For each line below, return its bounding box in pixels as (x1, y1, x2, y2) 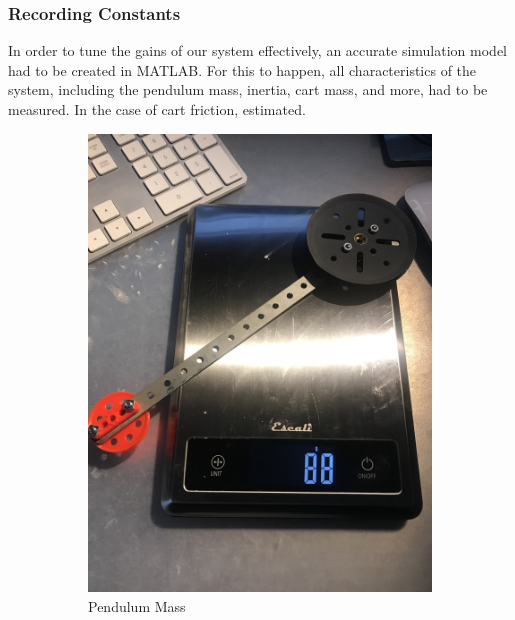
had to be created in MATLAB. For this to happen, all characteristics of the (8, 59, 477, 80)
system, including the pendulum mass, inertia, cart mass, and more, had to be (8, 79, 488, 100)
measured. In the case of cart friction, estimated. (8, 99, 306, 119)
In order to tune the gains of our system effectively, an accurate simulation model (8, 40, 507, 61)
